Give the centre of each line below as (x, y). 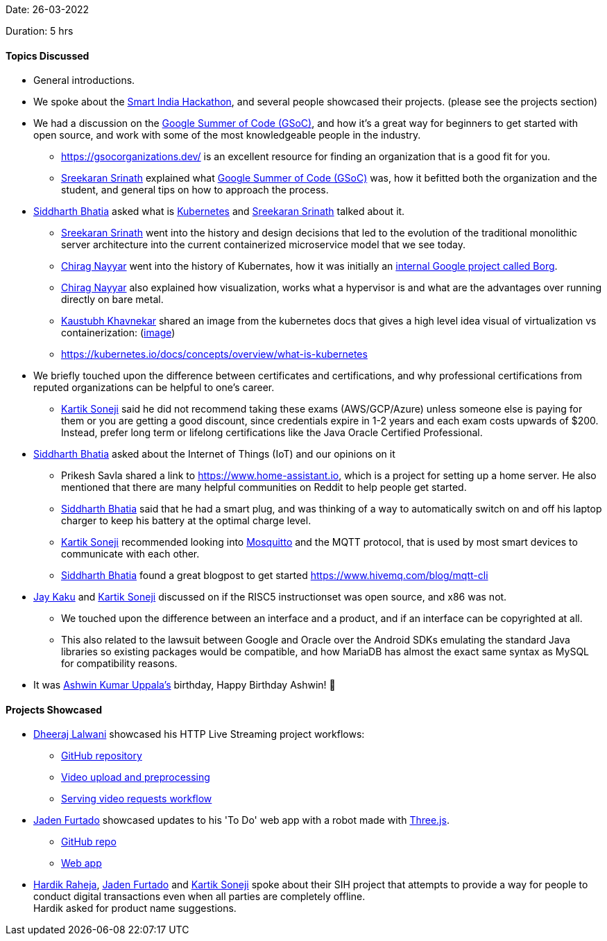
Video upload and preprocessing (136, 777)
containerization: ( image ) (118, 333)
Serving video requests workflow (137, 799)
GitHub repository (102, 756)
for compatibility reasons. (119, 664)
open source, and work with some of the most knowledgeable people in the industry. (227, 135)
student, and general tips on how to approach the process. (195, 190)
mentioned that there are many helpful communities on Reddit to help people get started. (264, 487)
